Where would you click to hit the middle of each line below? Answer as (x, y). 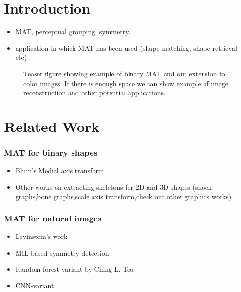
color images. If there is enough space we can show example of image (126, 83)
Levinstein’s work (41, 236)
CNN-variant (35, 285)
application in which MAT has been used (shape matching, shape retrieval (126, 47)
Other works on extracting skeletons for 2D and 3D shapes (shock (113, 187)
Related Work (52, 126)
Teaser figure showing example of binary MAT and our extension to (124, 73)
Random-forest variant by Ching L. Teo (74, 269)
